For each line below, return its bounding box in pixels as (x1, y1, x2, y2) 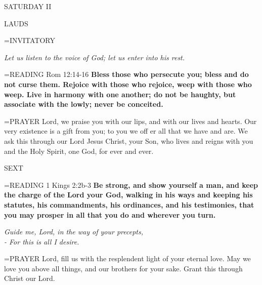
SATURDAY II (4, 1, 52, 11)
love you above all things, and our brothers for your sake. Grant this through (4, 263, 243, 273)
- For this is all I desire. (4, 236, 79, 247)
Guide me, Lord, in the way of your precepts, (4, 226, 143, 237)
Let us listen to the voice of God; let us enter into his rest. (4, 52, 185, 62)
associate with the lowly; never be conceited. (4, 99, 163, 109)
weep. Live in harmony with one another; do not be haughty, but (4, 89, 236, 99)
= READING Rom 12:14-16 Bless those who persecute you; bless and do (4, 69, 249, 79)
